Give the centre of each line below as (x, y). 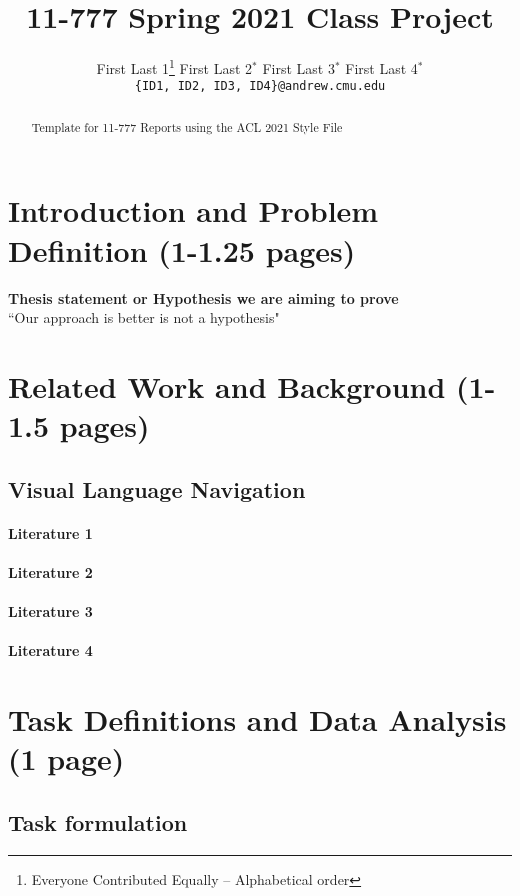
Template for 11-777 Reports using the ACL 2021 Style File (187, 126)
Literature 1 (50, 532)
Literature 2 (50, 571)
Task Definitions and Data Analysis (257, 719)
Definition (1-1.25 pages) (182, 249)
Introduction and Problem (193, 210)
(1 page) (66, 758)
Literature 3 (50, 611)
